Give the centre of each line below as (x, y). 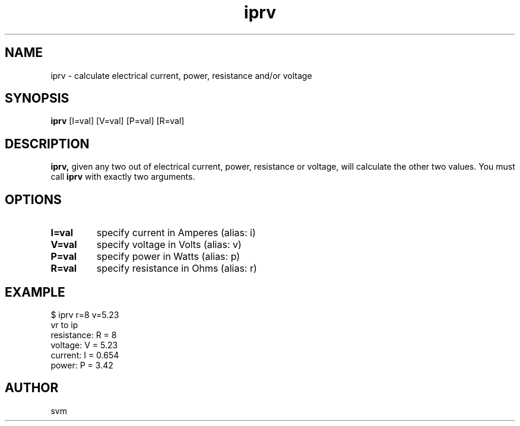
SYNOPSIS (37, 98)
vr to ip (64, 325)
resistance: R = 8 (84, 335)
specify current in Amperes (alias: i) (176, 233)
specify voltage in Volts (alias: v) (169, 245)
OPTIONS (33, 199)
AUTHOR (32, 388)
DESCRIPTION (47, 144)
